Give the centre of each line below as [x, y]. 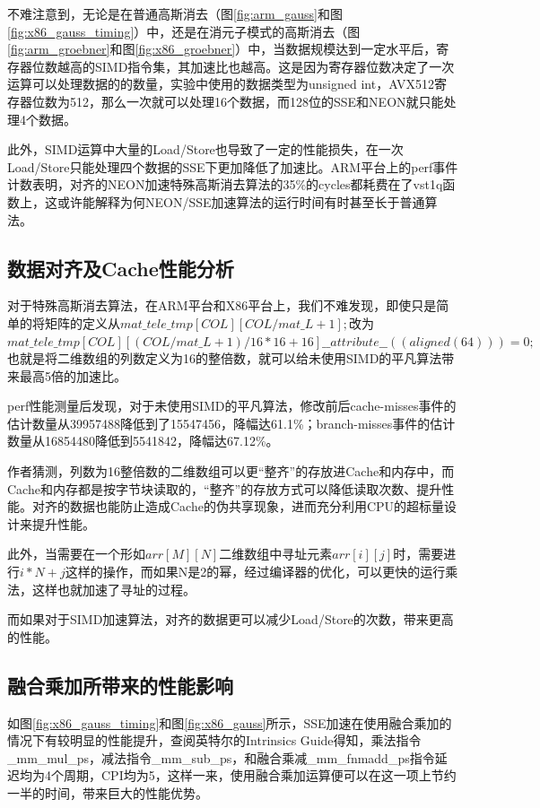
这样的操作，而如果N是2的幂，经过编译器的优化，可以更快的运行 [255, 572]
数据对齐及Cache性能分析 [121, 268]
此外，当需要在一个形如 [76, 554]
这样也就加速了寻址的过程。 [113, 589]
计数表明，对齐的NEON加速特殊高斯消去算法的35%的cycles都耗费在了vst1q [225, 184]
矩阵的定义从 [82, 322]
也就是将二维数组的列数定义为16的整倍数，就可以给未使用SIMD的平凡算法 [225, 358]
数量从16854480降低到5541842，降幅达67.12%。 [143, 441]
